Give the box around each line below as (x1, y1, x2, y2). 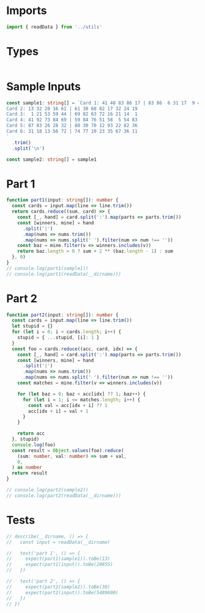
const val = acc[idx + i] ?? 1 (28, 402, 108, 408)
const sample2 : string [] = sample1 (6, 156, 97, 163)
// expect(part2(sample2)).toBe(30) (6, 584, 111, 590)
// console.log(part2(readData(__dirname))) (6, 493, 121, 499)
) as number (12, 464, 43, 471)
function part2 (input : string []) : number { (6, 312, 119, 318)
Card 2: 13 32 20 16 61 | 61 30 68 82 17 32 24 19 (6, 105, 138, 112)
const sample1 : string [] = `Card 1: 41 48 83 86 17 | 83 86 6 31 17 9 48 (6, 100, 203, 106)
